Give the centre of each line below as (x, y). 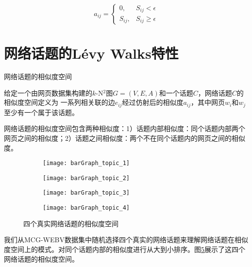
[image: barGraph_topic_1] (86, 163)
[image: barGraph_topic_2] (86, 178)
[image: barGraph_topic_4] (86, 208)
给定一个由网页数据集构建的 (48, 92)
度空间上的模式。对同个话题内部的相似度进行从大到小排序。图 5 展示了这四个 (125, 249)
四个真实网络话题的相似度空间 (71, 223)
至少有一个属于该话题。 (41, 112)
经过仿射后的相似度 (153, 102)
